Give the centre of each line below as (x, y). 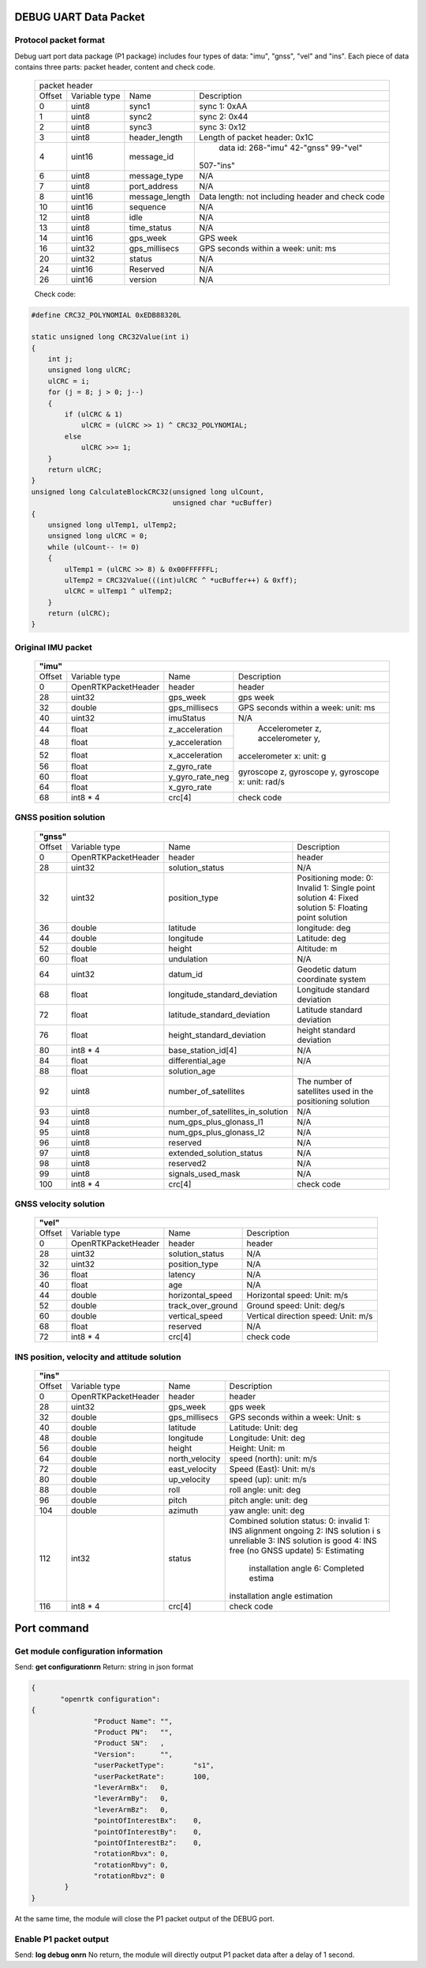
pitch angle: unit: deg (268, 1500)
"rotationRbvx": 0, (131, 1854)
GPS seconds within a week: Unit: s (295, 1417)
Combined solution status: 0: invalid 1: (299, 1521)
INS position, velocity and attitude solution (98, 1357)
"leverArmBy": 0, (131, 1799)
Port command (52, 1629)
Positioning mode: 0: (335, 878)
